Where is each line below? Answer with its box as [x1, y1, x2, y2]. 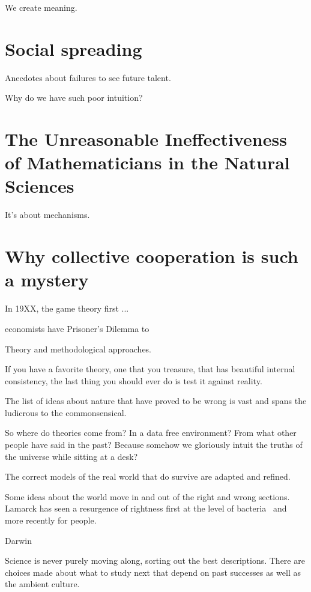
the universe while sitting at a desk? [5, 450, 138, 462]
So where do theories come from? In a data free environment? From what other [5, 426, 297, 439]
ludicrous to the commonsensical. [5, 406, 127, 418]
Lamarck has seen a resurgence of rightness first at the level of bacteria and [5, 502, 287, 515]
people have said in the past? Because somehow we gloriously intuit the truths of [5, 438, 303, 451]
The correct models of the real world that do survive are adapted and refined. [5, 470, 291, 483]
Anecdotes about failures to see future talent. [5, 71, 171, 83]
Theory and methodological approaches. [5, 342, 152, 355]
